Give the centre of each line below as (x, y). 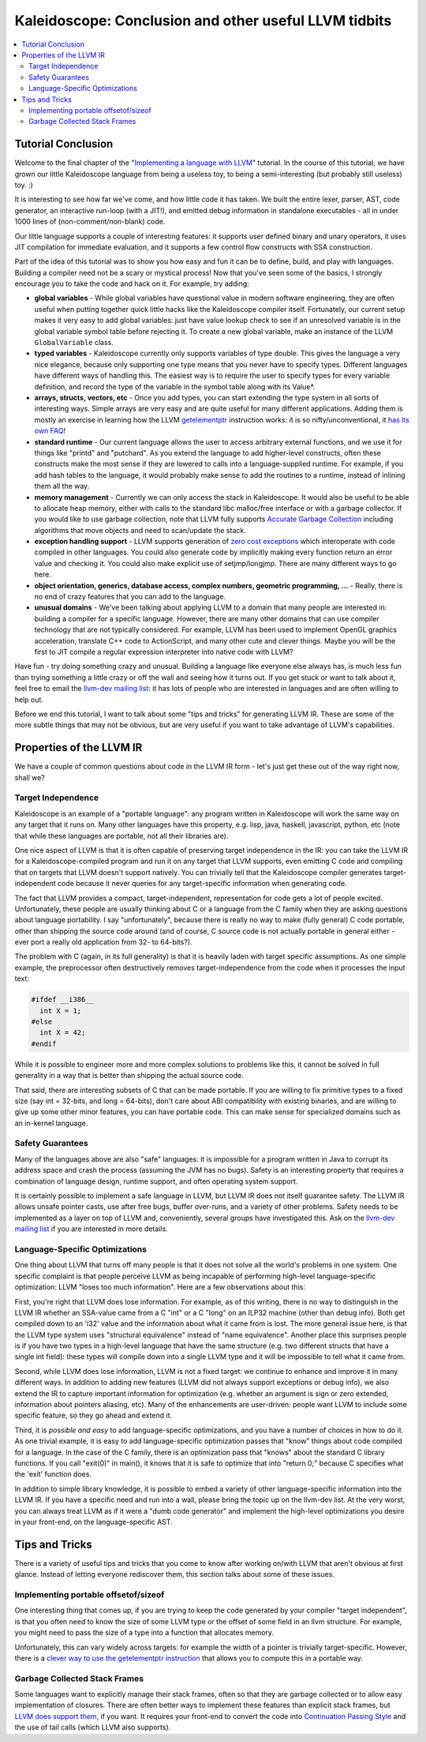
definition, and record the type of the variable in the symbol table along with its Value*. (175, 386)
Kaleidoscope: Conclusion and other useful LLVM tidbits (203, 21)
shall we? (30, 777)
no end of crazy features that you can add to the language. (130, 597)
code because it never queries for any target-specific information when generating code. (202, 884)
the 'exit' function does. (53, 1474)
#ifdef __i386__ (63, 1000)
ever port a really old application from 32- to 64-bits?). (103, 942)
